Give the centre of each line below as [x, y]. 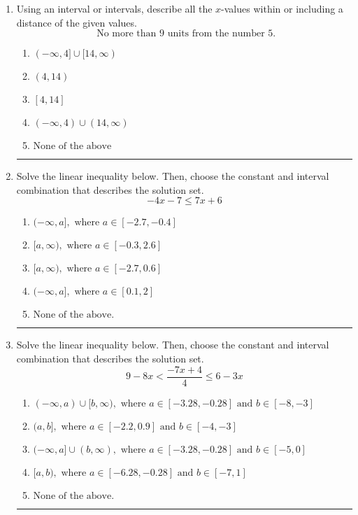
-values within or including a [282, 8]
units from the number [216, 34]
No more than [127, 34]
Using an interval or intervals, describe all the [114, 8]
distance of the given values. [77, 22]
